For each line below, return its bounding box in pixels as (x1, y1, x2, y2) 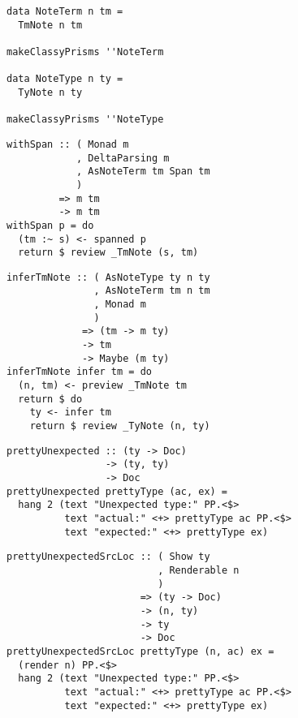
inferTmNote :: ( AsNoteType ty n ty (6, 271, 210, 283)
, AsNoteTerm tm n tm (93, 285, 210, 297)
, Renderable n (158, 564, 240, 576)
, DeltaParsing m (76, 152, 170, 164)
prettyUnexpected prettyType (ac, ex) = (6, 485, 228, 497)
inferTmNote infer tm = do (6, 366, 152, 378)
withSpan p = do (6, 219, 94, 231)
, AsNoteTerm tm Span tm (76, 166, 210, 178)
